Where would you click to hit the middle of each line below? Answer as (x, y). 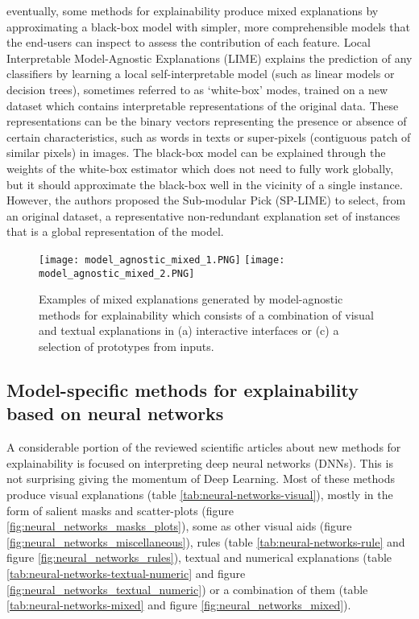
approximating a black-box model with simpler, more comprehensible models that (208, 26)
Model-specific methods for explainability (183, 389)
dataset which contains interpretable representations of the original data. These (203, 105)
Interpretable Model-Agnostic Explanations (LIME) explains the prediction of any (209, 58)
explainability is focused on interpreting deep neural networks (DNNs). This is (200, 462)
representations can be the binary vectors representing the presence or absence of (207, 121)
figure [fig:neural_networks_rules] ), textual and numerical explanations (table (199, 557)
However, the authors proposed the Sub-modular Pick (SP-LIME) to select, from (206, 200)
